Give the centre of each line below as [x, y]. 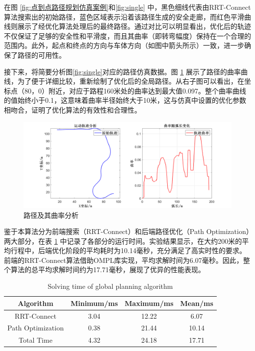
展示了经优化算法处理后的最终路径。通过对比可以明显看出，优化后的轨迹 [134, 26]
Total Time [36, 340]
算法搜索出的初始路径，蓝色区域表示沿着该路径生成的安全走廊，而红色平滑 [124, 16]
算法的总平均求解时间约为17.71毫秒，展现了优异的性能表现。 [108, 269]
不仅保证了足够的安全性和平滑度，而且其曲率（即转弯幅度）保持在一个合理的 [127, 35]
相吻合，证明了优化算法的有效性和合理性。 [73, 109]
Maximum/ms [149, 303]
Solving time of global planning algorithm [110, 286]
